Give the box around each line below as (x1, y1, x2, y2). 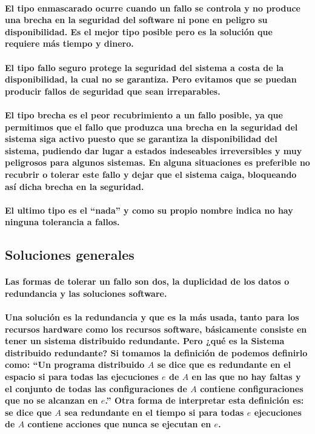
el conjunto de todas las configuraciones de (5, 382, 187, 395)
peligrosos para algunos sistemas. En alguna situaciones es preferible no (5, 156, 310, 169)
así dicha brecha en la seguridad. (5, 180, 144, 192)
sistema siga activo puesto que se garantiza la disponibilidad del (5, 132, 277, 145)
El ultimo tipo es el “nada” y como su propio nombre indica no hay (5, 203, 293, 216)
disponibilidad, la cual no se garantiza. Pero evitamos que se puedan (5, 73, 297, 86)
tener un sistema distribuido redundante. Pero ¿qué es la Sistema (5, 334, 285, 347)
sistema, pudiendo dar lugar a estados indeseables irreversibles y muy (5, 144, 302, 157)
